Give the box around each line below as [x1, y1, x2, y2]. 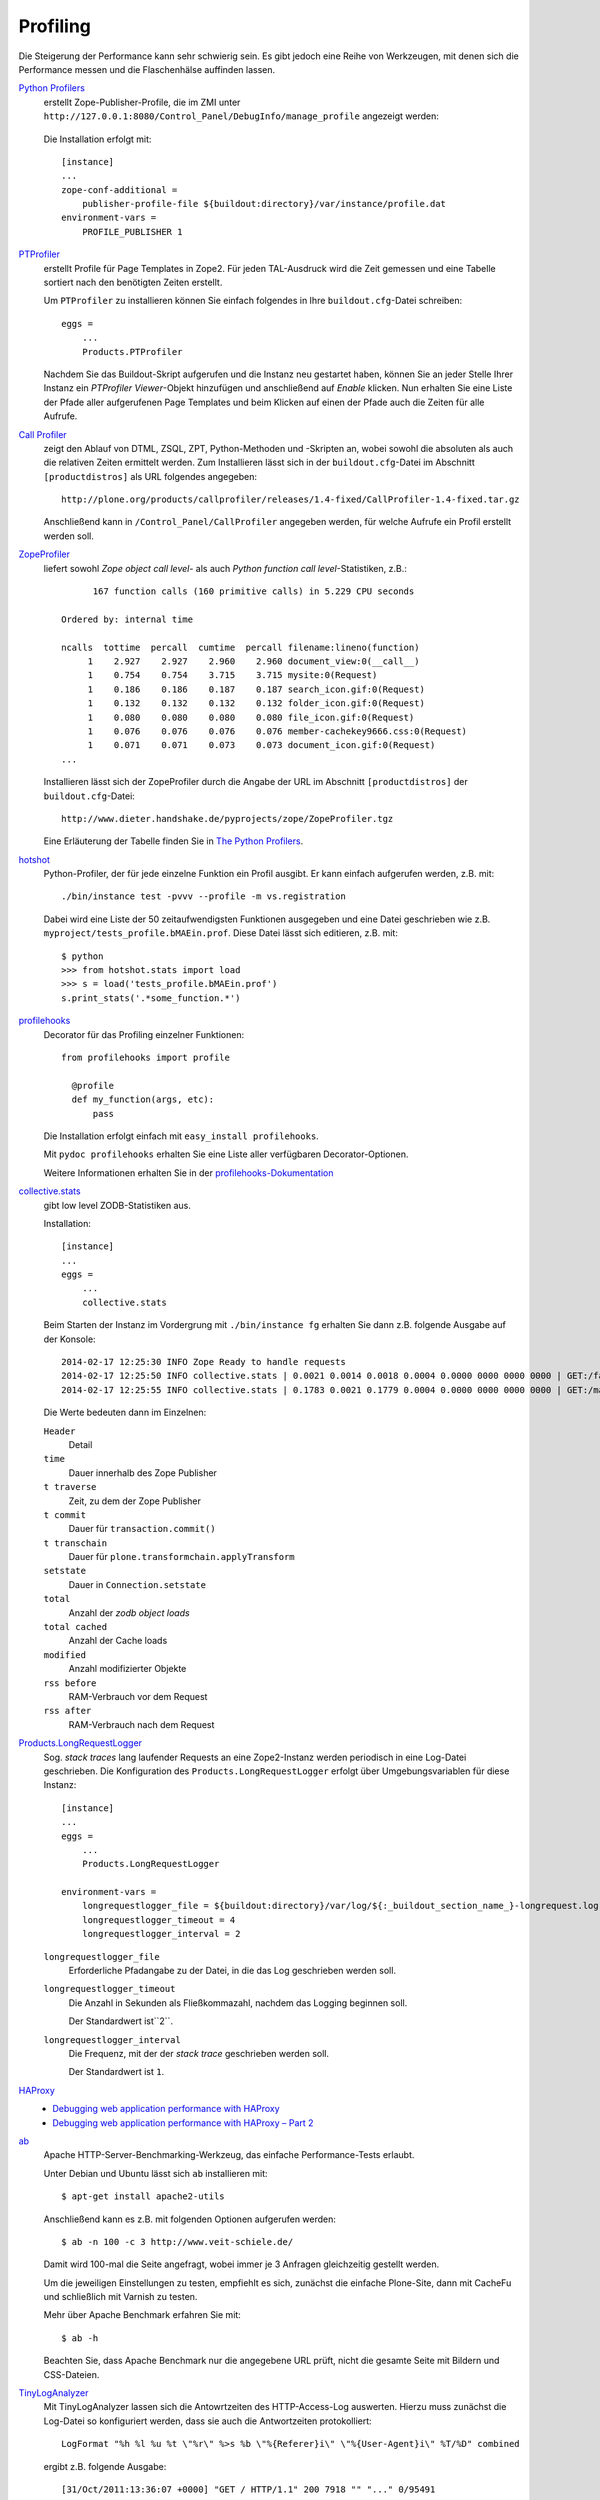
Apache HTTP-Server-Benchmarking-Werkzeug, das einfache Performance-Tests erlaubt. [43, 2149, 415, 2161]
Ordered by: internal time [61, 613, 194, 625]
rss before [43, 1677, 97, 1689]
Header [43, 1425, 76, 1437]
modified [43, 1649, 87, 1660]
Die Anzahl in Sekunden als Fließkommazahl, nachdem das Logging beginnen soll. [68, 1996, 408, 2009]
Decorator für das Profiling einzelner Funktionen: [43, 1028, 245, 1040]
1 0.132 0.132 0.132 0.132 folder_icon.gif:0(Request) [87, 698, 425, 709]
